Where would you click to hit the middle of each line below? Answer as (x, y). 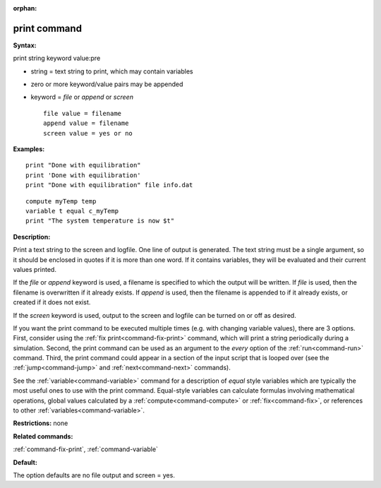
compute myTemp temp (61, 201)
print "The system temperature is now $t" (100, 221)
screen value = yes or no (88, 133)
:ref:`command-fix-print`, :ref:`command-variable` (86, 449)
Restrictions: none (41, 423)
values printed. (35, 269)
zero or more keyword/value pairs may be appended (107, 84)
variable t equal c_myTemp (72, 211)
